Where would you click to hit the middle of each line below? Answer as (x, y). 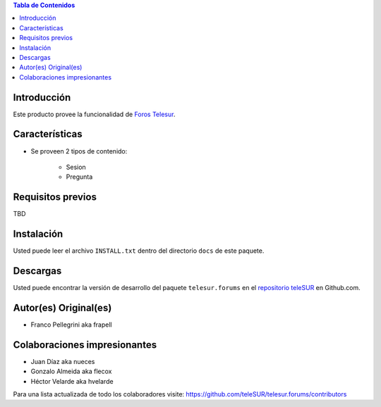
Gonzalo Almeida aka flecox (71, 371)
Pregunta (79, 177)
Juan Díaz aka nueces (63, 361)
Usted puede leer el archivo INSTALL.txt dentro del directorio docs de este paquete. (139, 251)
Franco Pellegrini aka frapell (71, 325)
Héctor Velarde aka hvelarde (72, 381)
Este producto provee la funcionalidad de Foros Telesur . (94, 114)
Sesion (76, 167)
